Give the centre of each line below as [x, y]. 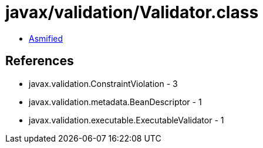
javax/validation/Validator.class [132, 12]
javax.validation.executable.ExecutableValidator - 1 [127, 120]
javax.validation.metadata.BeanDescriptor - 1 [115, 102]
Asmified [46, 38]
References [40, 61]
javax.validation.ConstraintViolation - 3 [103, 83]
